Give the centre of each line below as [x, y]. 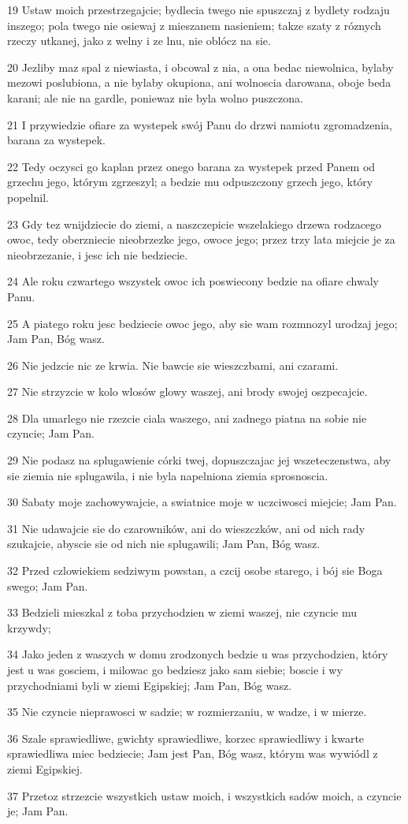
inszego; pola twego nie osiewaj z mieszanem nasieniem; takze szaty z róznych [194, 25]
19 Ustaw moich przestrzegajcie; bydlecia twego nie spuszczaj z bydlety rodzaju [198, 9]
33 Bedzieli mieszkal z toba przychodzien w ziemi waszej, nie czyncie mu [182, 612]
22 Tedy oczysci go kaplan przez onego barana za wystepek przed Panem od [191, 166]
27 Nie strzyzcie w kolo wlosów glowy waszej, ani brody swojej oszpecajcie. [187, 391]
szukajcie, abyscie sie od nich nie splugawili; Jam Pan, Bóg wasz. [164, 544]
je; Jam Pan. [38, 811]
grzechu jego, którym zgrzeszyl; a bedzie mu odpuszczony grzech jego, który [190, 182]
